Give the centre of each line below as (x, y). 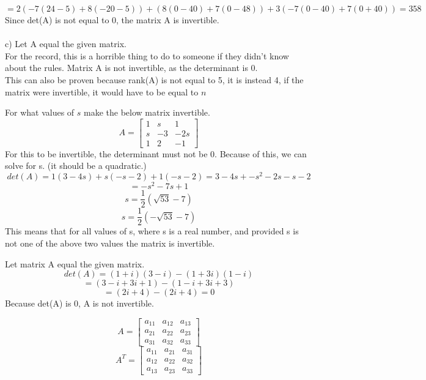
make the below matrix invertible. (147, 112)
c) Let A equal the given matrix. (66, 44)
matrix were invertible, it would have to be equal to (102, 91)
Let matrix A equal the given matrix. (75, 263)
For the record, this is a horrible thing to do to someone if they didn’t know (147, 55)
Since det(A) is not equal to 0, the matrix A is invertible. (112, 20)
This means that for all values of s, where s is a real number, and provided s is (152, 231)
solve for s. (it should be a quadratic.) (76, 166)
